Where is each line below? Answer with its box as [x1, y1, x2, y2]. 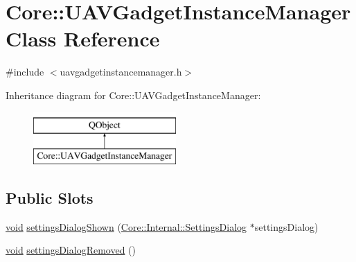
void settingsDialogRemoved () [6, 243, 136, 257]
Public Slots [6, 187, 94, 209]
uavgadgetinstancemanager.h [60, 64, 182, 79]
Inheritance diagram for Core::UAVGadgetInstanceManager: [6, 87, 261, 102]
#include [6, 64, 44, 79]
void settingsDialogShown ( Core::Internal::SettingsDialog [6, 219, 247, 234]
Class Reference [6, 24, 160, 53]
